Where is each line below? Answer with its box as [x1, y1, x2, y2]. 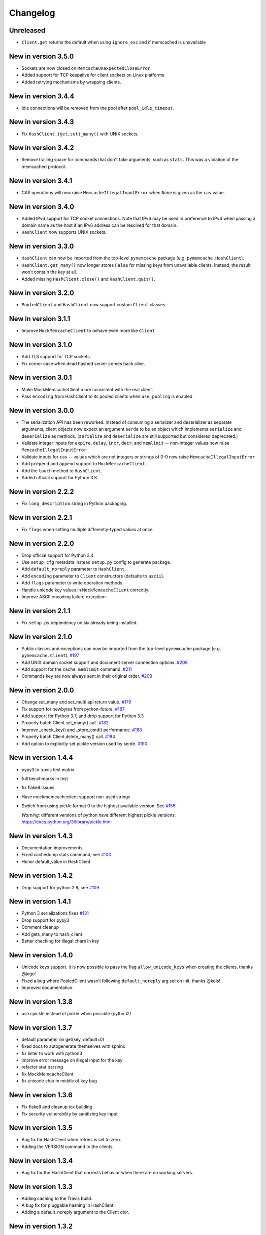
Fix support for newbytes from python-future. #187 [21, 706, 125, 712]
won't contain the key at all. [21, 269, 77, 275]
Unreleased [9, 26, 46, 35]
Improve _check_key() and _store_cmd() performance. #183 [21, 727, 142, 733]
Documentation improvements [21, 845, 83, 851]
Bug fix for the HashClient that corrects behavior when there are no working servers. [21, 1169, 194, 1175]
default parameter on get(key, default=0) [21, 1036, 104, 1042]
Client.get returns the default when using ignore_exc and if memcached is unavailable [21, 40, 206, 45]
